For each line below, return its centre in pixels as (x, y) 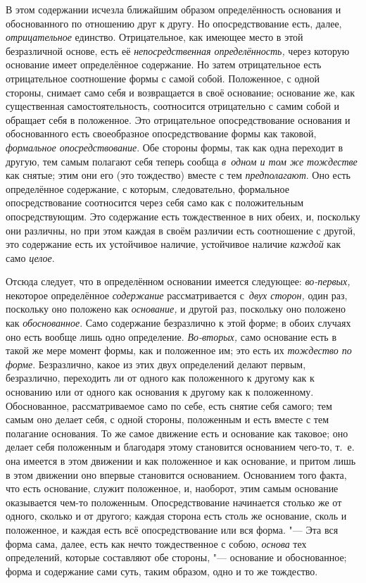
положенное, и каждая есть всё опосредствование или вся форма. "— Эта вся (172, 529)
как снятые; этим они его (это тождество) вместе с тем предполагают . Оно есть (178, 175)
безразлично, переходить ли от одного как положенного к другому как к (160, 378)
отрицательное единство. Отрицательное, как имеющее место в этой (154, 37)
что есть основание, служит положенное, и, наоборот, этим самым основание (172, 488)
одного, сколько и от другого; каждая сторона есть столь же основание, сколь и (176, 516)
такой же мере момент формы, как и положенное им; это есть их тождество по (179, 350)
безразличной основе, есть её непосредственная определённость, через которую (178, 50)
